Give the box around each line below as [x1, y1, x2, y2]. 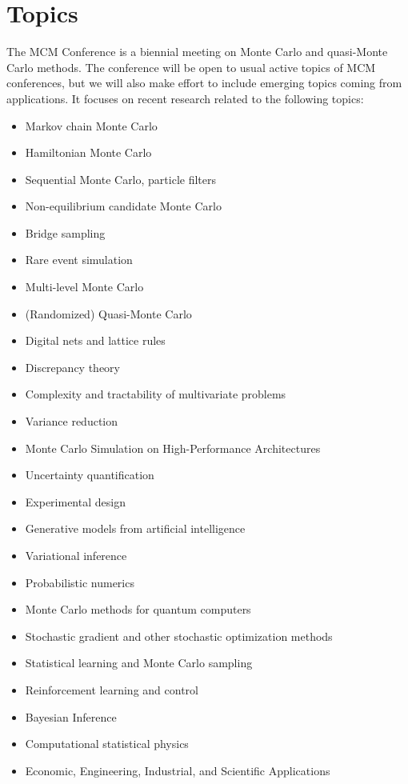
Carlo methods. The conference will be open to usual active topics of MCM [6, 58, 376, 75]
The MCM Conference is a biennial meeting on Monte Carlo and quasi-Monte [6, 43, 388, 60]
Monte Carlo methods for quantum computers [25, 601, 251, 618]
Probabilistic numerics [25, 574, 134, 590]
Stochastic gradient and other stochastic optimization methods [25, 627, 333, 644]
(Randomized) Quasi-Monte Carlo [25, 305, 192, 322]
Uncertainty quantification [25, 466, 154, 483]
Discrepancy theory [25, 358, 120, 375]
